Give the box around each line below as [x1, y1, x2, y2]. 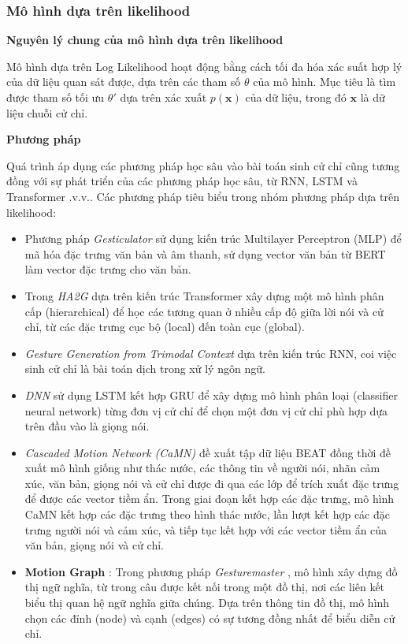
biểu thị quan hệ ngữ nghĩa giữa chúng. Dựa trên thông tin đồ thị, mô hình [24, 594, 390, 611]
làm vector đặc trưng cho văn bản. [24, 261, 191, 277]
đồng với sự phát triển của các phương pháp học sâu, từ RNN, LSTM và [6, 173, 358, 189]
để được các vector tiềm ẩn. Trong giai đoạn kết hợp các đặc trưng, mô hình [24, 490, 395, 507]
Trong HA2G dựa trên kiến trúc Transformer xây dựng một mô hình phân [24, 287, 384, 303]
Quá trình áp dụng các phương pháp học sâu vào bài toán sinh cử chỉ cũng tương [6, 157, 400, 173]
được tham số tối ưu [6, 89, 105, 105]
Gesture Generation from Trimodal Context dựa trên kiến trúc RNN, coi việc [24, 344, 397, 361]
